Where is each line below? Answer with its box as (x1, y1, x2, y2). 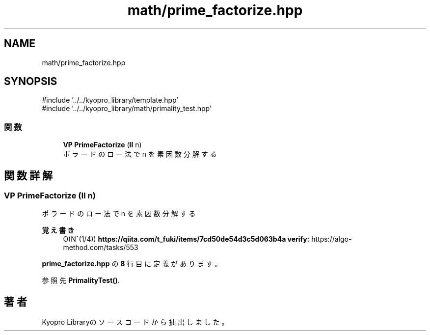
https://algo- (311, 235, 352, 244)
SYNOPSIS (4, 75, 57, 88)
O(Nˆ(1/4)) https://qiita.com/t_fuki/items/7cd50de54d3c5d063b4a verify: (63, 235, 310, 244)
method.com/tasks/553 (63, 243, 138, 252)
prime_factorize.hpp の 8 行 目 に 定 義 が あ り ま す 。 (42, 259, 222, 268)
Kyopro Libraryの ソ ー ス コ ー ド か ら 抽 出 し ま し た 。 (42, 318, 229, 327)
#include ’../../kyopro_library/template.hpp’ (42, 96, 178, 105)
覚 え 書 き (42, 226, 75, 235)
